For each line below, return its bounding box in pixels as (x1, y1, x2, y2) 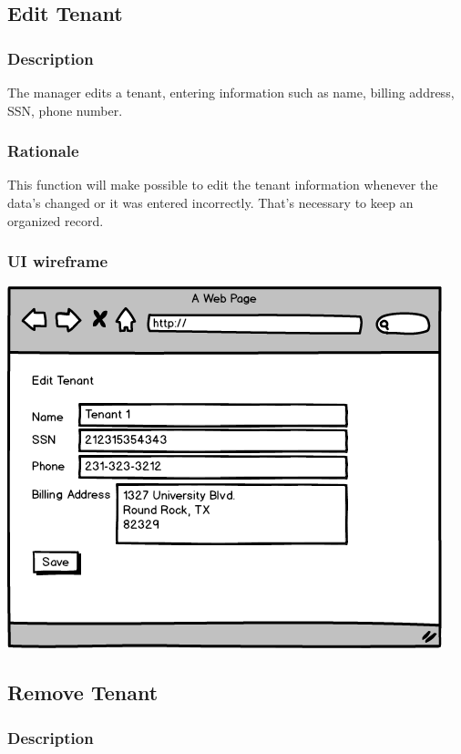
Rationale (7, 139, 79, 162)
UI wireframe (7, 250, 108, 273)
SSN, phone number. (7, 100, 123, 119)
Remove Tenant (7, 678, 159, 707)
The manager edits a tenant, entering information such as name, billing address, (7, 83, 455, 101)
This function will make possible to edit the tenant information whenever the (7, 175, 438, 194)
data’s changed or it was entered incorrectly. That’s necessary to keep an (7, 193, 414, 212)
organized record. (7, 211, 104, 230)
